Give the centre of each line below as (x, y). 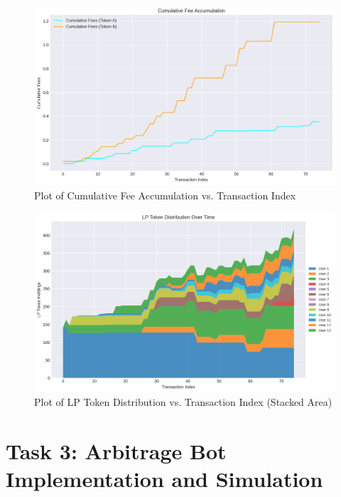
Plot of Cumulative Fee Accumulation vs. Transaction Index (165, 195)
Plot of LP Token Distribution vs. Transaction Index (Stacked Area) (183, 402)
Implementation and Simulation (164, 479)
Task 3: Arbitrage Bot (116, 450)
